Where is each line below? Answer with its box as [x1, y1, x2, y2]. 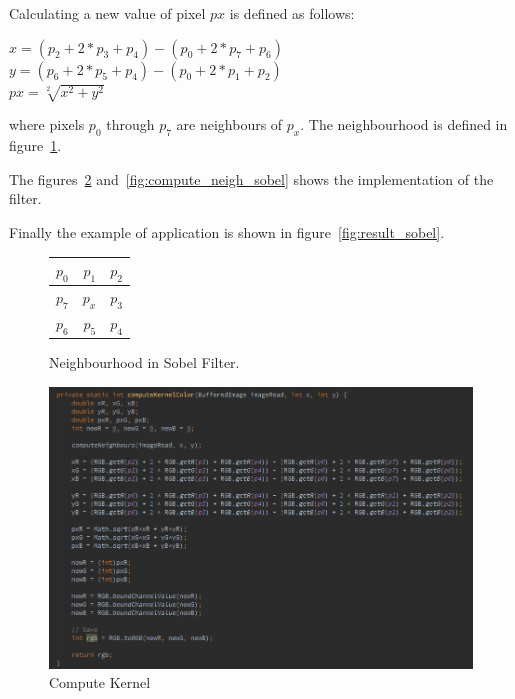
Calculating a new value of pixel [9, 3, 206, 23]
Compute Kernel [49, 672, 151, 693]
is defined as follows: [229, 3, 355, 23]
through [106, 114, 155, 135]
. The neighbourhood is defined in [300, 114, 508, 135]
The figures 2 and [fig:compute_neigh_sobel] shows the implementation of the [9, 168, 494, 189]
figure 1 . [9, 135, 62, 156]
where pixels [9, 114, 85, 135]
